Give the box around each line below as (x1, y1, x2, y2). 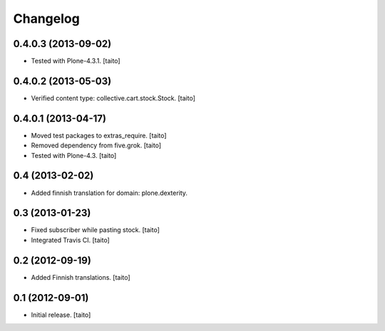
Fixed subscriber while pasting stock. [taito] (31, 226, 160, 234)
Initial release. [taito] (31, 310, 91, 319)
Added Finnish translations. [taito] (31, 273, 131, 281)
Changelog (13, 11, 80, 26)
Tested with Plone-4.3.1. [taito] (31, 57, 120, 65)
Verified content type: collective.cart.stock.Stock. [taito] (31, 93, 196, 103)
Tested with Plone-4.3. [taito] (31, 151, 117, 159)
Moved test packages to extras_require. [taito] (31, 131, 167, 140)
